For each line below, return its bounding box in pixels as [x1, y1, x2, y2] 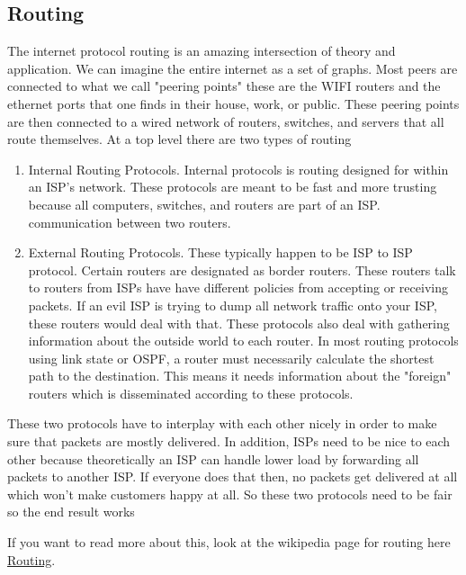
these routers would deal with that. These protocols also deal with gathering [28, 313, 450, 332]
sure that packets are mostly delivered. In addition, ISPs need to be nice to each [7, 432, 451, 451]
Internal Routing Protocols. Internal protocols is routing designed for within [28, 159, 449, 178]
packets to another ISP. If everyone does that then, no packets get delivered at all [7, 467, 458, 486]
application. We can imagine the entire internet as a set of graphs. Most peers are [7, 58, 458, 77]
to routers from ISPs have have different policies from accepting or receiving [28, 278, 448, 297]
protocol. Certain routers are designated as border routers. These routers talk [28, 260, 456, 279]
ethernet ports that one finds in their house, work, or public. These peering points [7, 94, 460, 112]
